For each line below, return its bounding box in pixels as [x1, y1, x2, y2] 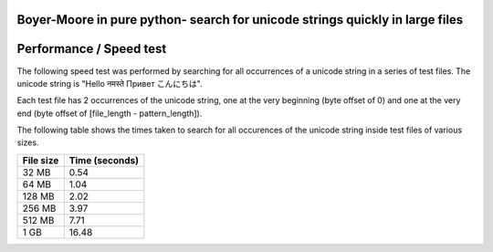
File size [22, 153, 59, 166]
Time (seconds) [68, 153, 139, 166]
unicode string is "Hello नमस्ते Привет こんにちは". [16, 78, 203, 89]
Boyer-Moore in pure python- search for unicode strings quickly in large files [16, 12, 464, 27]
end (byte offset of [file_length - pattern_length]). [16, 108, 203, 119]
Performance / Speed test [16, 41, 167, 57]
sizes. [16, 137, 39, 148]
